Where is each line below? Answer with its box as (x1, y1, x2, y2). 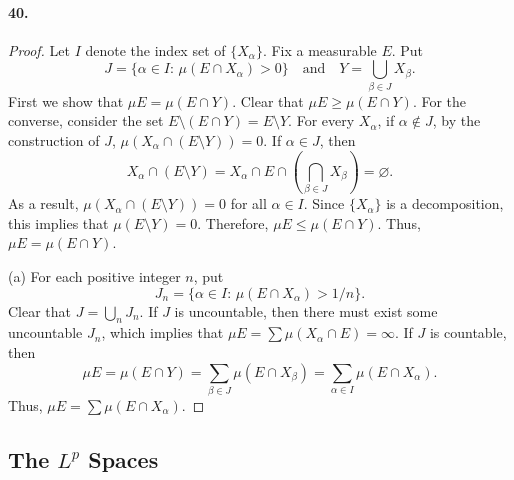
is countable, (429, 322, 507, 343)
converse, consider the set (8, 110, 164, 131)
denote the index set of (85, 39, 226, 60)
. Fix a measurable (262, 39, 377, 60)
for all (230, 193, 267, 214)
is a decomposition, (386, 193, 504, 214)
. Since (303, 193, 345, 214)
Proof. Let (8, 39, 70, 60)
